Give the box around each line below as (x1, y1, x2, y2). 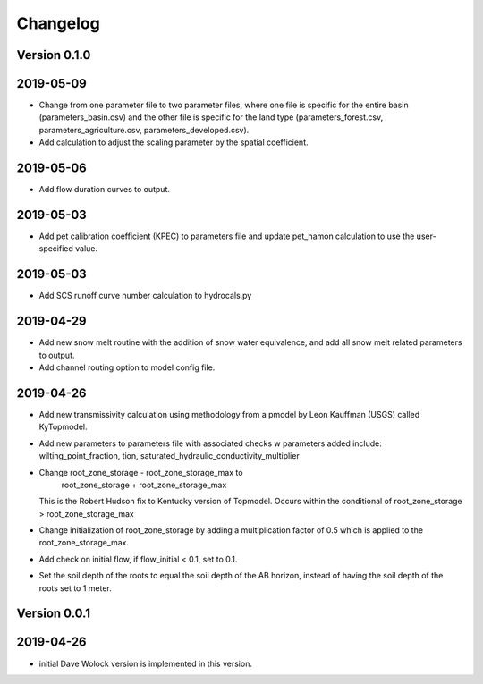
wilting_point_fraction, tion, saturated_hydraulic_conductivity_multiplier (38, 451, 300, 461)
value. (74, 243, 98, 254)
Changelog (16, 13, 100, 33)
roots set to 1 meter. (38, 582, 112, 594)
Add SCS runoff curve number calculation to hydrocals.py (38, 291, 252, 301)
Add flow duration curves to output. (38, 184, 170, 195)
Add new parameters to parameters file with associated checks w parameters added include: (38, 438, 382, 449)
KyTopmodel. (38, 421, 88, 433)
